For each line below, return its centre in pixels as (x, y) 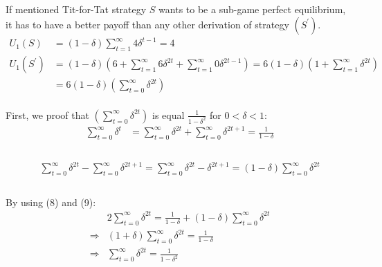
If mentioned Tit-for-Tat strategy (76, 9)
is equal (169, 114)
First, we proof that (47, 114)
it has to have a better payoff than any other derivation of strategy (147, 24)
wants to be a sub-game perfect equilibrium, (252, 9)
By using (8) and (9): (51, 202)
